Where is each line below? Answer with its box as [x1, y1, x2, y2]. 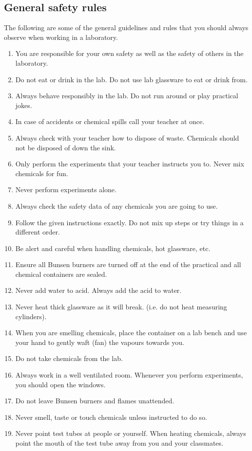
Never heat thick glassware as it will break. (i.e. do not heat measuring [15, 302, 227, 312]
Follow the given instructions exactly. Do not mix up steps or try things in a [15, 217, 244, 227]
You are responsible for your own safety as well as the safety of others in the [15, 48, 244, 58]
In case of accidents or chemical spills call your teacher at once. [15, 116, 205, 126]
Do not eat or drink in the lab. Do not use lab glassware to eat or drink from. [15, 74, 248, 84]
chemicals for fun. [15, 168, 68, 178]
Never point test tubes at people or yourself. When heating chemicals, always [15, 428, 246, 438]
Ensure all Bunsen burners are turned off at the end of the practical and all [15, 259, 241, 270]
